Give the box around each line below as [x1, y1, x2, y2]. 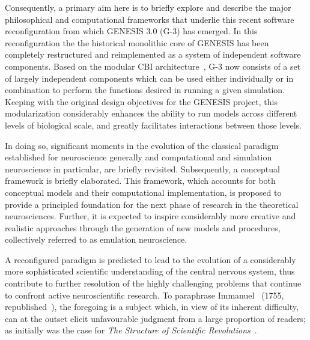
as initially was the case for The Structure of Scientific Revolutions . [5, 324, 257, 336]
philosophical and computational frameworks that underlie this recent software [5, 13, 294, 25]
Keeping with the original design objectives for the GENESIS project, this [5, 95, 278, 108]
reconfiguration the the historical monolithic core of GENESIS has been [5, 36, 269, 49]
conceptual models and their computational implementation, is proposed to [5, 186, 282, 198]
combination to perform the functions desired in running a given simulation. [5, 83, 285, 96]
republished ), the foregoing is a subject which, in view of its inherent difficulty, [5, 300, 299, 313]
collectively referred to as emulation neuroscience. [5, 233, 187, 246]
